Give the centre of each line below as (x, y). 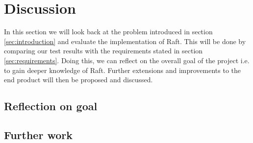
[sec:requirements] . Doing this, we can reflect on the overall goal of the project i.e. (127, 60)
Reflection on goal (51, 106)
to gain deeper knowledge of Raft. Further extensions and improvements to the (122, 70)
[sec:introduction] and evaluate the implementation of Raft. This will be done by (125, 41)
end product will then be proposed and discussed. (78, 80)
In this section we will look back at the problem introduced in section (108, 32)
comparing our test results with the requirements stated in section (103, 51)
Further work (38, 134)
